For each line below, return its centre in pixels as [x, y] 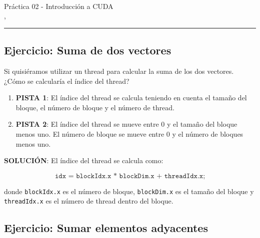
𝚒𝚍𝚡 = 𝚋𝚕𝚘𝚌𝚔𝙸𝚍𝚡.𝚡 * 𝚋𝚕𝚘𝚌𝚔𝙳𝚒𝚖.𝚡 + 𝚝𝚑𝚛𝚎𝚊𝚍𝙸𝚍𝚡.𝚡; [130, 176]
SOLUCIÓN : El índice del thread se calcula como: [84, 160]
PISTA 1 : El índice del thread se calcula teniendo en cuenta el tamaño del [131, 98]
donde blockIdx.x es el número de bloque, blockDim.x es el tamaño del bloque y [129, 191]
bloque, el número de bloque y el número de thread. [95, 107]
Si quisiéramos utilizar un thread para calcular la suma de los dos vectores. [119, 71]
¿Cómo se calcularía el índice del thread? [67, 81]
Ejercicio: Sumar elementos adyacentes [106, 228]
